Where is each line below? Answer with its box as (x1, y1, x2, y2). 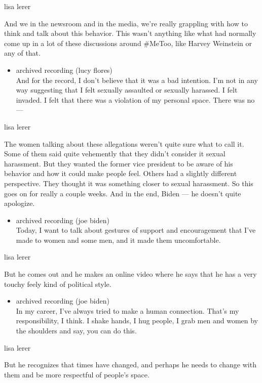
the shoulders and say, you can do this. (16, 325, 137, 336)
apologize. (4, 198, 35, 208)
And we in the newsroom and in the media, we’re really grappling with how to (4, 18, 248, 28)
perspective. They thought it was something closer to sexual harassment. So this (4, 178, 253, 188)
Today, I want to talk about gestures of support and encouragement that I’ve (16, 225, 256, 235)
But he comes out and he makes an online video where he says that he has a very (4, 269, 257, 279)
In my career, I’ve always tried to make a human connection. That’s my (16, 305, 239, 316)
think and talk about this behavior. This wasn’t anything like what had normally (4, 28, 256, 38)
